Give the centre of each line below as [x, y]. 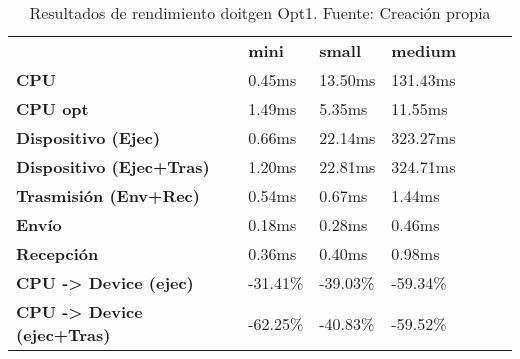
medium [423, 50]
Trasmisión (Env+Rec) [108, 195]
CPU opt [52, 108]
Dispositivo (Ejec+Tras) [113, 166]
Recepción [57, 253]
